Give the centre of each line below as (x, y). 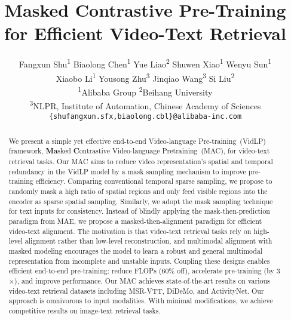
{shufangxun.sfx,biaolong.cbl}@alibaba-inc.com (145, 117)
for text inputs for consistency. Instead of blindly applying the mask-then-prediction (139, 211)
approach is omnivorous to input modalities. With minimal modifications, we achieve (141, 301)
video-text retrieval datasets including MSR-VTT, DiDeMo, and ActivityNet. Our (136, 290)
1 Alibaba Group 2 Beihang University (145, 91)
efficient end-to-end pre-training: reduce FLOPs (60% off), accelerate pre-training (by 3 (144, 271)
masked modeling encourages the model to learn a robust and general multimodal (136, 250)
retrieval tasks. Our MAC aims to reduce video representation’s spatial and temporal (141, 161)
